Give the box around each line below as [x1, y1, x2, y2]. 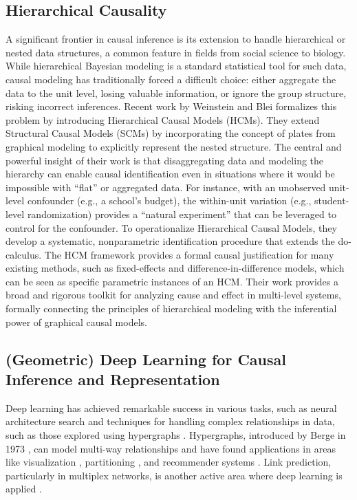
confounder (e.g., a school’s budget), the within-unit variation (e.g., [27, 193, 312, 208]
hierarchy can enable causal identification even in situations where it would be [6, 166, 335, 181]
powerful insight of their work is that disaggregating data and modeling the [6, 153, 324, 167]
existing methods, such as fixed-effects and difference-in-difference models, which [6, 261, 345, 275]
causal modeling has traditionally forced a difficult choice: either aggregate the [6, 72, 336, 86]
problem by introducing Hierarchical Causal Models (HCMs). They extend [6, 112, 320, 127]
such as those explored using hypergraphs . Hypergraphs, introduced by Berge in [6, 428, 346, 442]
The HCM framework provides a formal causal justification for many [44, 247, 334, 261]
